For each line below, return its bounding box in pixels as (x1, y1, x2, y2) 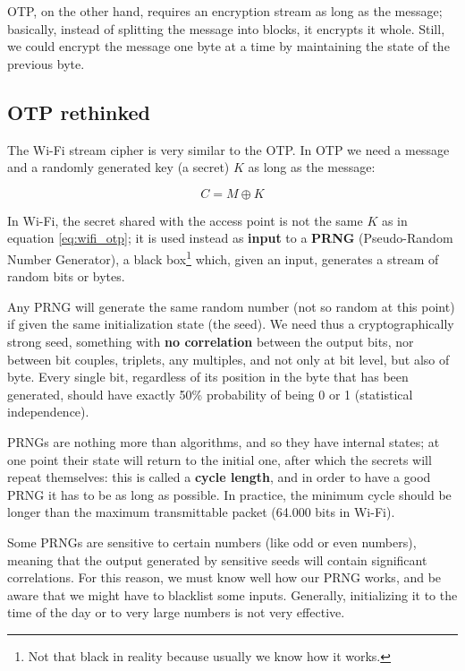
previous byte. (7, 54, 85, 73)
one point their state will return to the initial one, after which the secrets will (7, 450, 432, 469)
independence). (7, 402, 89, 421)
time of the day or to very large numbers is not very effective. (7, 603, 345, 622)
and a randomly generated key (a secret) (7, 158, 230, 176)
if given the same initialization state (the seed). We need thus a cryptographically (7, 314, 454, 333)
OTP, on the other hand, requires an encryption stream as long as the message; (7, 2, 443, 20)
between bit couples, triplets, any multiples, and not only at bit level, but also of (7, 349, 450, 368)
